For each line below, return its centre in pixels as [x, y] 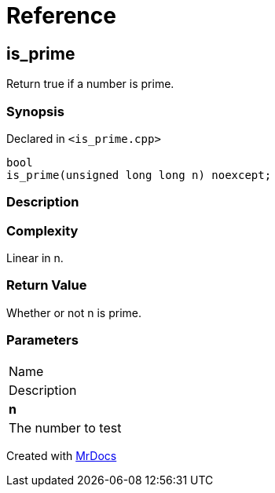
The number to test [65, 427]
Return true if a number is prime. [90, 84]
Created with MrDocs [62, 455]
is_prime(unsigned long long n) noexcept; [139, 175]
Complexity [42, 230]
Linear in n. [35, 258]
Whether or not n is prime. [74, 312]
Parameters [42, 340]
